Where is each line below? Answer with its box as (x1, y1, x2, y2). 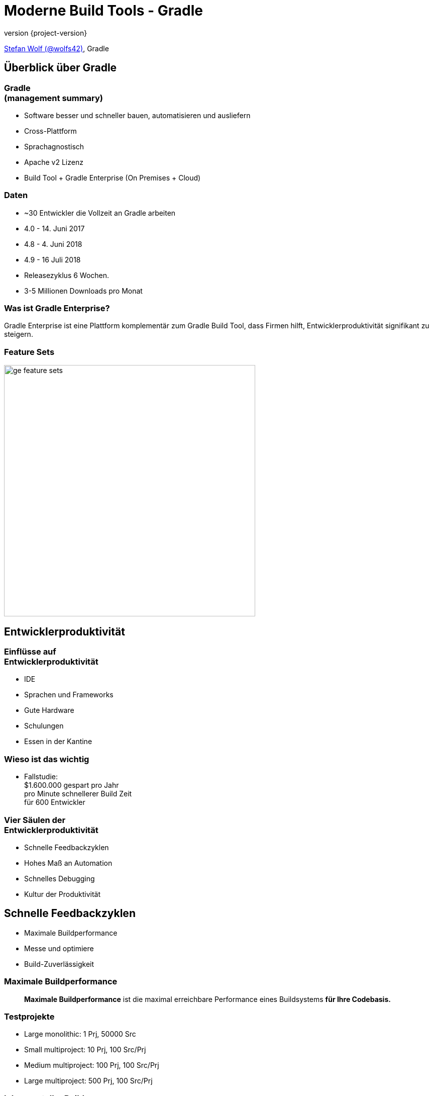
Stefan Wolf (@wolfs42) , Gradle (4, 44, 109, 53)
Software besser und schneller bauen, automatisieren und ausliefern (24, 111, 251, 120)
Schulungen (24, 721, 64, 730)
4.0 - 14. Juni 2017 (24, 224, 85, 233)
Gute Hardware (24, 706, 74, 715)
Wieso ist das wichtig (4, 754, 89, 764)
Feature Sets (4, 346, 55, 357)
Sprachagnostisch (24, 142, 84, 151)
